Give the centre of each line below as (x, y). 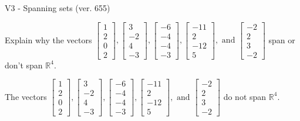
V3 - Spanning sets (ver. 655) (58, 8)
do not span (245, 96)
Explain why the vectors (48, 39)
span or (282, 39)
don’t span (24, 65)
